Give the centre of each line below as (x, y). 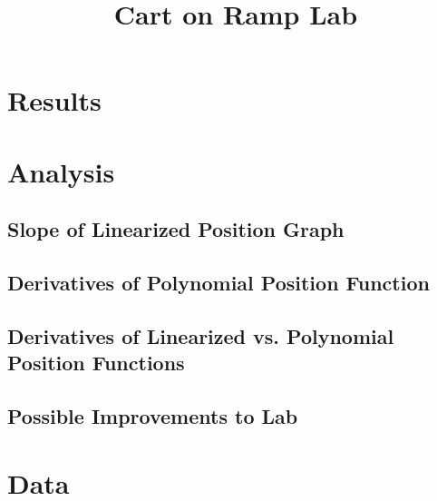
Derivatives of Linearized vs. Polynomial (201, 335)
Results (54, 100)
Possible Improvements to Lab (153, 416)
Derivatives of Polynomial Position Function (218, 283)
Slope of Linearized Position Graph (176, 229)
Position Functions (96, 363)
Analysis (61, 171)
